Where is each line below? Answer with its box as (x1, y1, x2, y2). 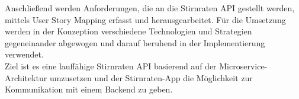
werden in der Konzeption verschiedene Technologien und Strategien (5, 25, 252, 37)
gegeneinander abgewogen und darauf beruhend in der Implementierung (5, 36, 265, 49)
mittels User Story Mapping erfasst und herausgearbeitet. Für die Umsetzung (5, 13, 286, 25)
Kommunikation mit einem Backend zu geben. (5, 83, 173, 95)
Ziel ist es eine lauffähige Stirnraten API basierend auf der (5, 59, 217, 72)
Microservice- (219, 59, 268, 72)
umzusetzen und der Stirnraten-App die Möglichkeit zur (49, 71, 253, 84)
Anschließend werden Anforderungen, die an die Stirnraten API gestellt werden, (5, 2, 295, 14)
